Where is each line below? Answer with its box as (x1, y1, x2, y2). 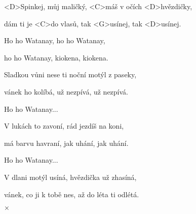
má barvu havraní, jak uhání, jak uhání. (4, 137, 129, 148)
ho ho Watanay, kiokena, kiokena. (4, 52, 108, 63)
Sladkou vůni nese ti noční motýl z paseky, (4, 69, 137, 80)
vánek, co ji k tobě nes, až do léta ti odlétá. (4, 189, 139, 199)
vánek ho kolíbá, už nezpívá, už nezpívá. (4, 86, 128, 97)
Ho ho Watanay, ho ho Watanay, (4, 35, 105, 46)
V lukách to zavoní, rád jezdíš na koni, (4, 120, 124, 131)
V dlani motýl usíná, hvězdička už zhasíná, (4, 171, 137, 182)
